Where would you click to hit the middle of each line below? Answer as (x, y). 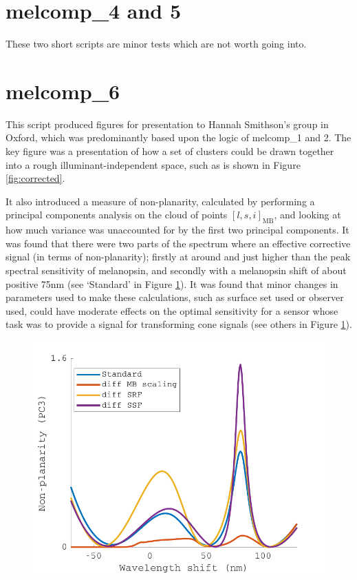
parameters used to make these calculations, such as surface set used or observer (175, 297)
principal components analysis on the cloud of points (117, 215)
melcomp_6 (63, 91)
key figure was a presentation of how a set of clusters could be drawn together (170, 151)
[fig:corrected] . (35, 178)
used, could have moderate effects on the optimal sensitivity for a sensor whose (172, 310)
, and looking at (307, 215)
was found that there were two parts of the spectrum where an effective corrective (178, 243)
